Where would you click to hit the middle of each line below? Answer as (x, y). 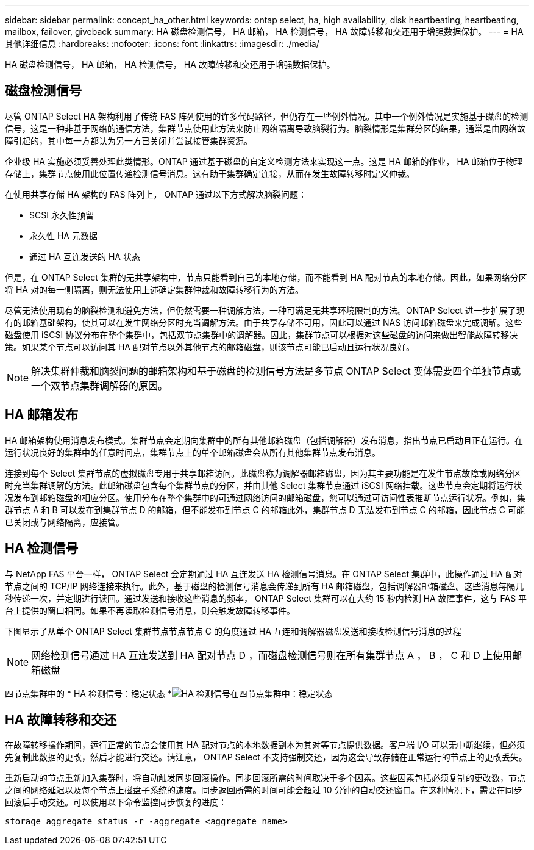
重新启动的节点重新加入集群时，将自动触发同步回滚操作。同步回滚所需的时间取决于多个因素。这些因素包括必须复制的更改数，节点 (265, 778)
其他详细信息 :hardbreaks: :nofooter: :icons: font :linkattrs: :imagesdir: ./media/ (162, 44)
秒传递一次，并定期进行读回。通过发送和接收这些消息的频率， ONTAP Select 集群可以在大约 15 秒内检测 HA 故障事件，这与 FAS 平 (266, 598)
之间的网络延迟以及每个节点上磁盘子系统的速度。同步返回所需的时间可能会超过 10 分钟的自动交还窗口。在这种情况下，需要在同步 (264, 790)
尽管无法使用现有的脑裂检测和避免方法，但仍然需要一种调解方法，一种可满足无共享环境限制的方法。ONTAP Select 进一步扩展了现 (265, 310)
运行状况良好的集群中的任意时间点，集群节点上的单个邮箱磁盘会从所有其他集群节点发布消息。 (193, 452)
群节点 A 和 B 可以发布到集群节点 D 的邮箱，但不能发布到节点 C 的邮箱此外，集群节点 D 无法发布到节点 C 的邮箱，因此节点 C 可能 (265, 510)
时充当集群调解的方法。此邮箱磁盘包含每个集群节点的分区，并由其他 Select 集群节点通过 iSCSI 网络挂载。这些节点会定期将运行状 (264, 485)
